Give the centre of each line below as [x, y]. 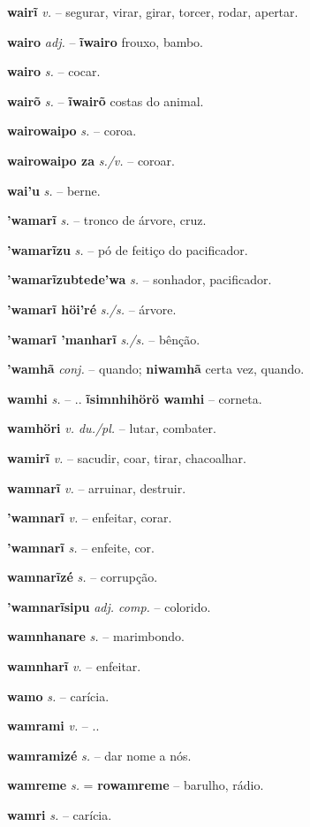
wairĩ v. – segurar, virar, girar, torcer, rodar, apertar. [153, 12]
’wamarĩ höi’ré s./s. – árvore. [92, 309]
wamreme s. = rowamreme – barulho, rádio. [136, 785]
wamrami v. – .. [53, 726]
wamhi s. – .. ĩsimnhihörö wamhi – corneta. [135, 398]
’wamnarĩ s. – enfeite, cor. [81, 547]
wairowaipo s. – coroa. [72, 131]
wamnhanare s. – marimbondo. [96, 636]
